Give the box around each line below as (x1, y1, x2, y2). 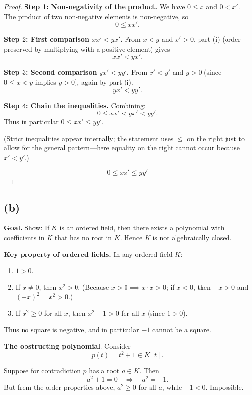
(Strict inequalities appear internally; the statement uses (4, 133, 174, 143)
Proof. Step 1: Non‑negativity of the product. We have (4, 1, 185, 11)
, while (162, 381, 182, 392)
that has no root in (54, 232, 112, 242)
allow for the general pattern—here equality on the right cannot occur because (4, 142, 240, 153)
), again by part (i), (74, 76, 133, 86)
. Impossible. (205, 381, 244, 392)
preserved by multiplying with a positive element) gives (4, 43, 170, 54)
